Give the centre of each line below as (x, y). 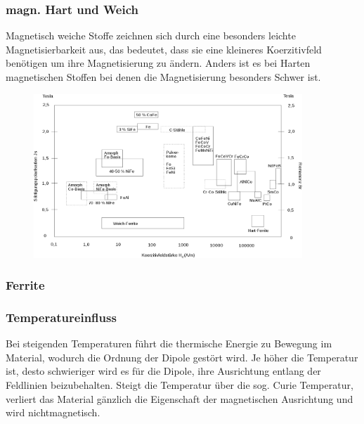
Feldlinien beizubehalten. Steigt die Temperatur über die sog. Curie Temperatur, (180, 384)
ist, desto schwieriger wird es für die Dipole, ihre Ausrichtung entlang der (163, 371)
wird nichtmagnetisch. (53, 412)
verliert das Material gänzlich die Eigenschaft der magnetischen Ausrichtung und (180, 398)
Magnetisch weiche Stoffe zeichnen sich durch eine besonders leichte (151, 36)
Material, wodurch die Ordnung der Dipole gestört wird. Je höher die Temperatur (182, 357)
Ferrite (25, 285)
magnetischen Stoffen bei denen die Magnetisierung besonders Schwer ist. (163, 77)
